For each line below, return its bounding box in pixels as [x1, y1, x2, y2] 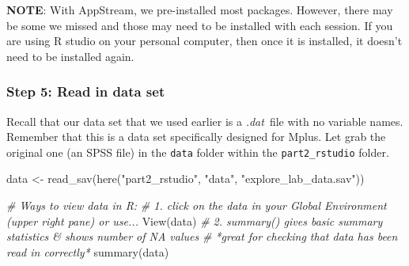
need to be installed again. [6, 47, 134, 64]
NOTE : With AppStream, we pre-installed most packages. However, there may [6, 2, 393, 17]
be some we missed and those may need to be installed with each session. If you [6, 17, 393, 33]
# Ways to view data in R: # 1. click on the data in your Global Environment [6, 197, 387, 214]
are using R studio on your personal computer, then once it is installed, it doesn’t [6, 32, 403, 49]
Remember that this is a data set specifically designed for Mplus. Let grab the [6, 128, 386, 145]
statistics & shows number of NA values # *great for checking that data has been [6, 228, 398, 245]
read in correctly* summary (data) [6, 243, 169, 260]
